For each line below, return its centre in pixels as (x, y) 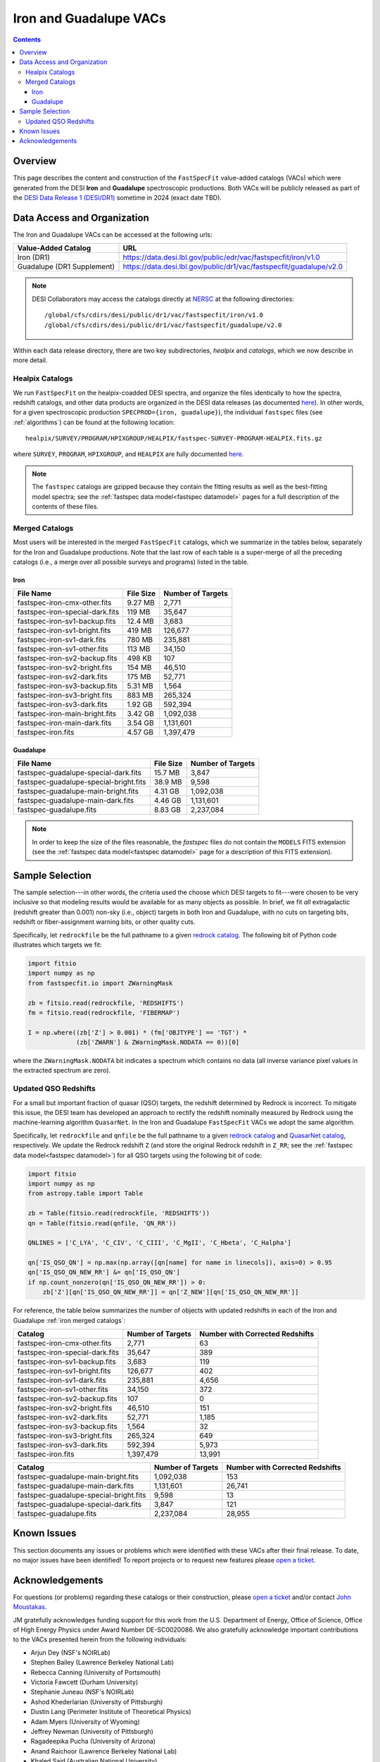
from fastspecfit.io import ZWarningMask (100, 983)
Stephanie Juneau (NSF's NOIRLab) (82, 1692)
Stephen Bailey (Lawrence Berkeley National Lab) (102, 1663)
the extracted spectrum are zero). (62, 1071)
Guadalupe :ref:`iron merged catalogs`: (69, 1320)
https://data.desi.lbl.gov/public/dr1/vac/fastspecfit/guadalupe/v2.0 (233, 266)
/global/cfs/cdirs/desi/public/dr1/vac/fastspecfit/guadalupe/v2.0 (163, 325)
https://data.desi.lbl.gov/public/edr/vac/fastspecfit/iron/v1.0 (221, 257)
